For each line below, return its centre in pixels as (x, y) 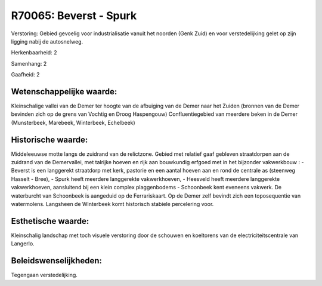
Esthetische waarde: (50, 221)
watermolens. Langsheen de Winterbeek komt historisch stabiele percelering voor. (112, 204)
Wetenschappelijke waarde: (64, 92)
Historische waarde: (49, 139)
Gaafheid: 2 (25, 75)
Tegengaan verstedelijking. (44, 275)
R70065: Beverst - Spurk (74, 16)
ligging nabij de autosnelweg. (47, 41)
